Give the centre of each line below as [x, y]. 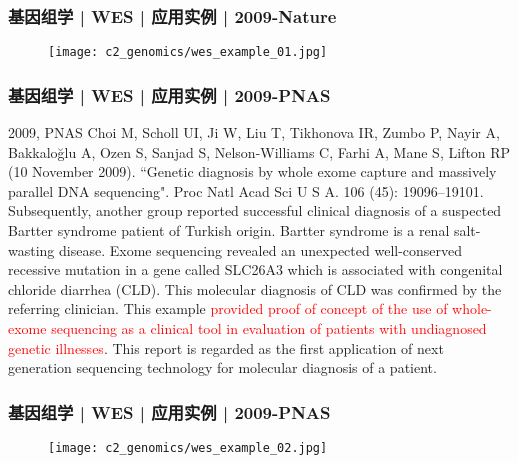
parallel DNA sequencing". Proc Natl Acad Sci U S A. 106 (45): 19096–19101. [246, 190]
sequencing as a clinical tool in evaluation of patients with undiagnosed [269, 328]
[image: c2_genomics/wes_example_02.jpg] [188, 448]
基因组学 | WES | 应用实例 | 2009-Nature [172, 15]
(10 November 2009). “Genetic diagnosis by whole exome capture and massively [252, 171]
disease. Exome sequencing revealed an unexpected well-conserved [261, 249]
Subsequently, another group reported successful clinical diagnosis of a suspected [255, 210]
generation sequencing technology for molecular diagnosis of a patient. [222, 367]
